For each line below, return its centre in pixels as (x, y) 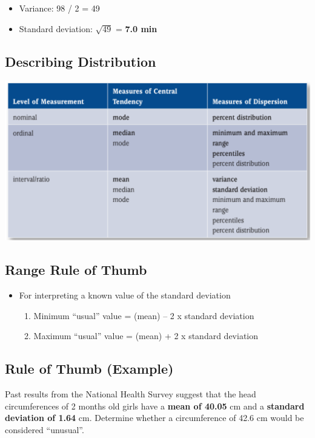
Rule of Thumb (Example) (89, 369)
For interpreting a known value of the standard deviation (125, 295)
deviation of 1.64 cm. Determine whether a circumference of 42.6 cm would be (154, 418)
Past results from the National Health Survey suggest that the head (131, 394)
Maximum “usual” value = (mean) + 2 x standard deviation (146, 336)
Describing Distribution (81, 61)
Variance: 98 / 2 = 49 (59, 8)
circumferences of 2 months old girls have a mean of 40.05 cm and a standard (155, 406)
